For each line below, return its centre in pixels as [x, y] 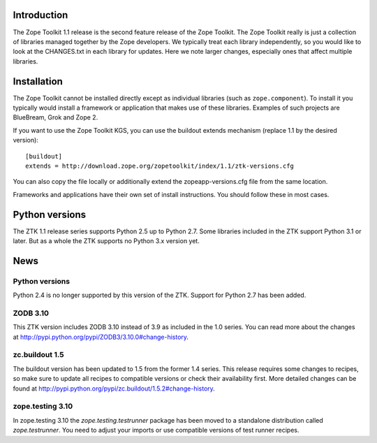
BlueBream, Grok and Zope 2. [56, 117]
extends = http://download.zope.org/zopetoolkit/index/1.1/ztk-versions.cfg [160, 166]
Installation [38, 81]
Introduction [40, 15]
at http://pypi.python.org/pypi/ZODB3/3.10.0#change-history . [101, 337]
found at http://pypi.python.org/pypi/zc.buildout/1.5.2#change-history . [114, 388]
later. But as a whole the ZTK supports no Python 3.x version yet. [106, 241]
